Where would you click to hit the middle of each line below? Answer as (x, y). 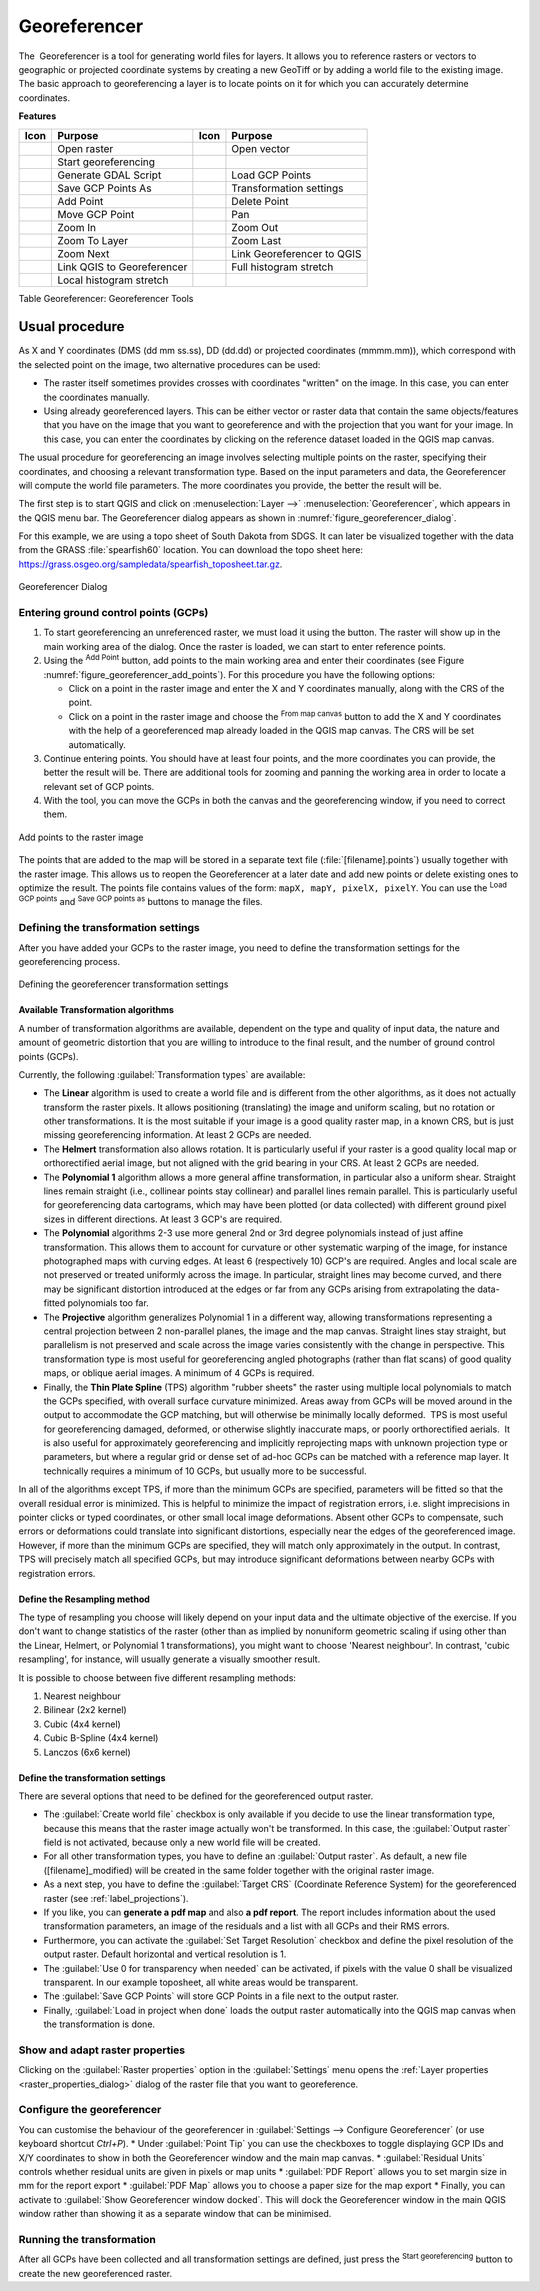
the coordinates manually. (96, 397)
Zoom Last (256, 240)
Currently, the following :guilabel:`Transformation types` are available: (162, 1074)
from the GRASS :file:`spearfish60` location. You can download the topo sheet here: (191, 550)
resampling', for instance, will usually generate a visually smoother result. (169, 1659)
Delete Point (260, 201)
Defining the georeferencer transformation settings (123, 984)
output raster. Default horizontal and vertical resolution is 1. (165, 1954)
